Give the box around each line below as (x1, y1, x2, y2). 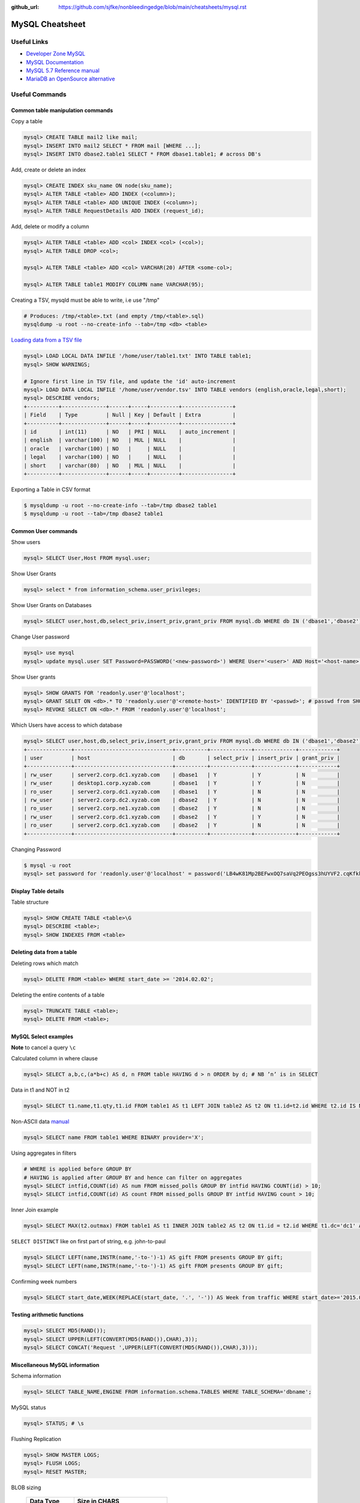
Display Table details (11, 887, 64, 895)
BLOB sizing (11, 1484, 41, 1491)
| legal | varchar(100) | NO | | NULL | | (23, 454, 236, 461)
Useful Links (11, 37, 49, 46)
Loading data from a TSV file (11, 337, 82, 344)
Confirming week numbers (11, 1278, 77, 1285)
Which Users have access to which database (11, 721, 122, 729)
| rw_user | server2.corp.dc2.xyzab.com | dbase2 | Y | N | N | (23, 797, 340, 803)
